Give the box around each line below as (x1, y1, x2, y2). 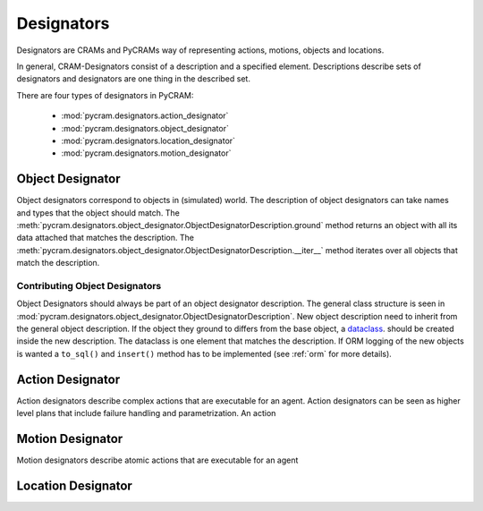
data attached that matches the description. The (16, 233, 194, 243)
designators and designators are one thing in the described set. (16, 73, 250, 84)
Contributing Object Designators (16, 279, 162, 292)
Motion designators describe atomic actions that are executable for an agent (16, 455, 299, 465)
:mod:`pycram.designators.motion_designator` (61, 148, 232, 158)
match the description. (16, 258, 100, 268)
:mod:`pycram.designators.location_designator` (61, 135, 236, 146)
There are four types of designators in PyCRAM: (16, 89, 194, 100)
